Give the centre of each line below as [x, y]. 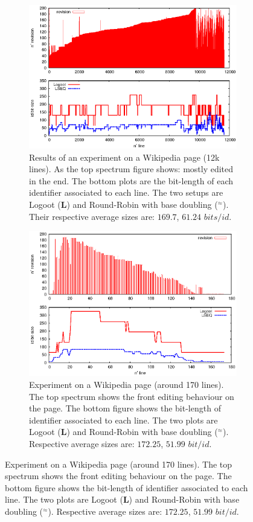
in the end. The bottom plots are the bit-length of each [131, 180]
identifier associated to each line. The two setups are [126, 192]
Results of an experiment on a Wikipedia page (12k [124, 157]
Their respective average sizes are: [92, 216]
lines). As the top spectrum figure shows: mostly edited [131, 169]
